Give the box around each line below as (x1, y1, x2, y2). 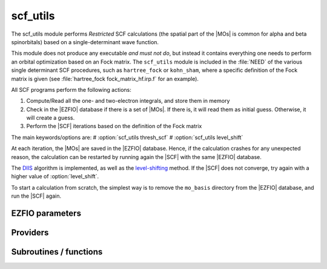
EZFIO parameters (11, 209, 82, 218)
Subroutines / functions (11, 247, 103, 257)
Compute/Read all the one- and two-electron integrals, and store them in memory (26, 97, 230, 105)
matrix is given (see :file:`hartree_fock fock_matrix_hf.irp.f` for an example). (11, 75, 199, 82)
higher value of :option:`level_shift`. (11, 173, 99, 180)
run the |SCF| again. (11, 192, 62, 199)
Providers (11, 227, 49, 238)
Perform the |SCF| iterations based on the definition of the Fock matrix (26, 123, 202, 130)
